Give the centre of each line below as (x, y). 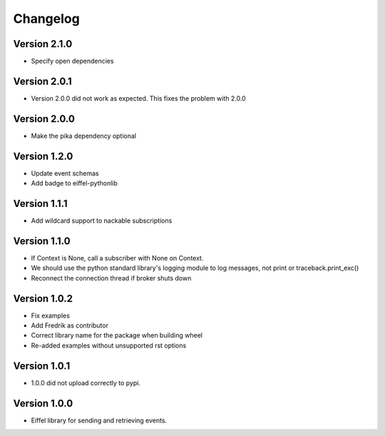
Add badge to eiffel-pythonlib (74, 183)
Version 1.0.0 (43, 403)
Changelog (46, 19)
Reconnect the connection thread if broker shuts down (111, 278)
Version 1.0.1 (42, 366)
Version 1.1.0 (42, 241)
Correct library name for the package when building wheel (117, 335)
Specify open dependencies (72, 61)
